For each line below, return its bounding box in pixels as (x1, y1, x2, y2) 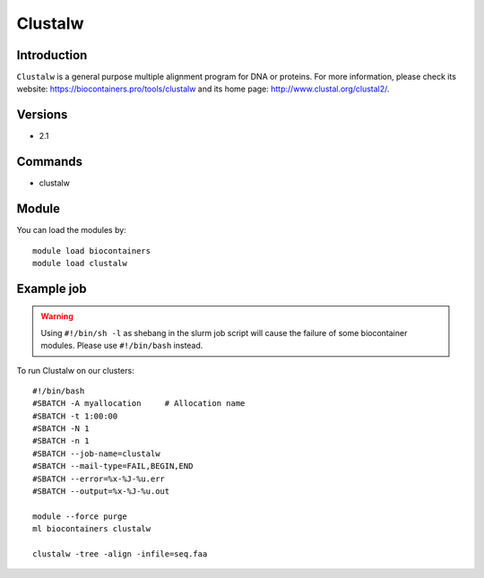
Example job (16, 280, 87, 296)
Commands (16, 154, 83, 169)
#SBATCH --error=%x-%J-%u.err (32, 473, 166, 484)
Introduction (16, 47, 88, 63)
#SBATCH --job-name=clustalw (32, 448, 160, 459)
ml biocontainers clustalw (32, 524, 151, 534)
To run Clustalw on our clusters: (16, 365, 134, 375)
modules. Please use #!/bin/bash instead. (40, 341, 203, 351)
